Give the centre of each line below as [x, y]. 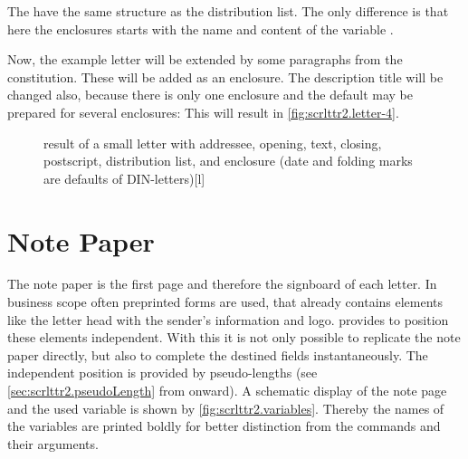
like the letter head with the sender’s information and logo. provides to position [228, 319]
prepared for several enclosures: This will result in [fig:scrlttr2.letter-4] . [203, 112]
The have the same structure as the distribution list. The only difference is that [228, 11]
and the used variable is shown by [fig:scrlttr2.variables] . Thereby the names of [226, 408]
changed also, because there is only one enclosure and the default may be [210, 95]
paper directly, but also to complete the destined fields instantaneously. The [218, 354]
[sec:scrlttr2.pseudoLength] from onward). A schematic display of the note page [227, 391]
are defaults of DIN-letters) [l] [124, 178]
